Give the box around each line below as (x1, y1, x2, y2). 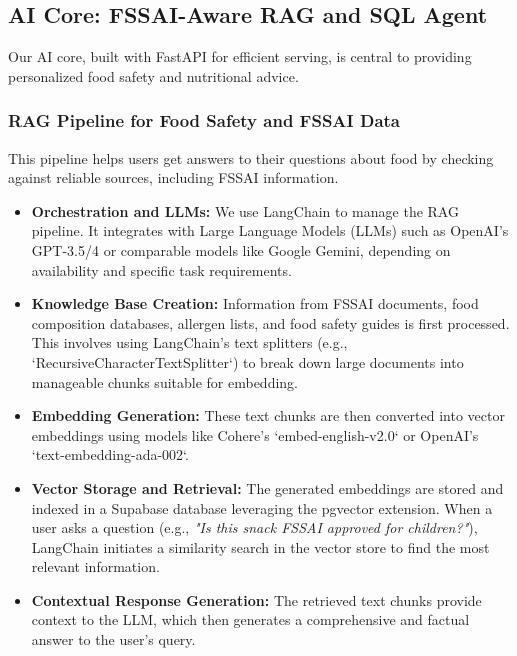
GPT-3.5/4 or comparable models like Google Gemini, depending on (31, 239, 451, 260)
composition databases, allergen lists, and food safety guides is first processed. (31, 312, 510, 333)
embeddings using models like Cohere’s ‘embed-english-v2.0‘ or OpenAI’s (31, 424, 479, 445)
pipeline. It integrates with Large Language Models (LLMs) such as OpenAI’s (31, 220, 509, 241)
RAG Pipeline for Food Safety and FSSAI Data (8, 108, 401, 133)
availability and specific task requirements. (31, 259, 292, 280)
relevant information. (31, 556, 160, 577)
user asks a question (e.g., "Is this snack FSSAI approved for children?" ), (31, 517, 478, 538)
